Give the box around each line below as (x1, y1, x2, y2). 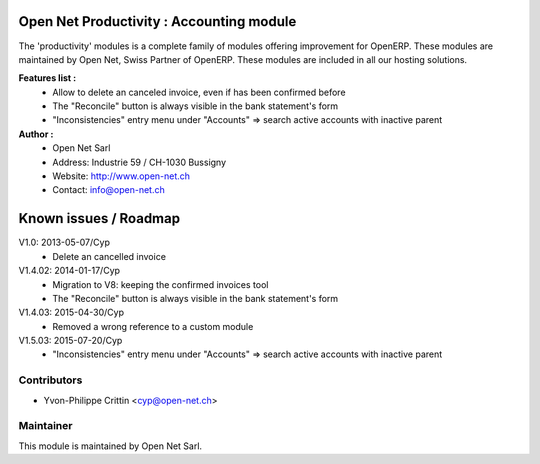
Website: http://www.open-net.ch (52, 170, 190, 182)
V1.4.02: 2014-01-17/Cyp (18, 265, 120, 277)
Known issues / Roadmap (18, 210, 180, 227)
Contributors (18, 373, 83, 387)
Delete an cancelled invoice (52, 250, 167, 262)
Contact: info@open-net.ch (52, 184, 165, 196)
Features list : (18, 72, 77, 84)
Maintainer (18, 419, 73, 433)
